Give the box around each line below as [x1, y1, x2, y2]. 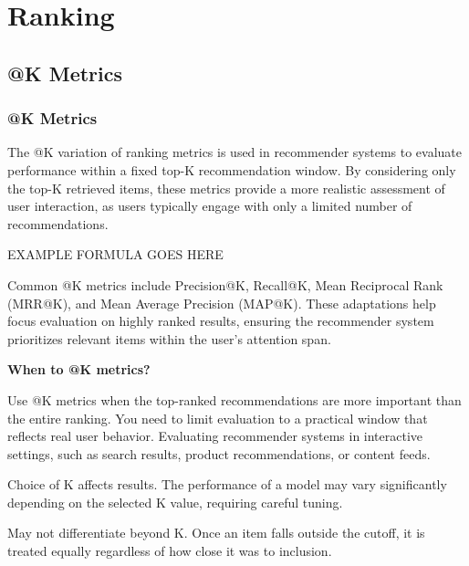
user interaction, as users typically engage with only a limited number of [7, 196, 412, 215]
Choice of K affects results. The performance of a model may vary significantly [7, 475, 447, 494]
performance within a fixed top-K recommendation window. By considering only [7, 160, 456, 179]
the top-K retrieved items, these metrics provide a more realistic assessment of [7, 178, 445, 197]
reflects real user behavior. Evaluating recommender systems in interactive [7, 426, 423, 445]
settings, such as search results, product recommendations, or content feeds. [7, 444, 431, 463]
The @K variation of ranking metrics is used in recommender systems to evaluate [7, 142, 462, 162]
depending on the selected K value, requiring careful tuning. [7, 492, 343, 511]
